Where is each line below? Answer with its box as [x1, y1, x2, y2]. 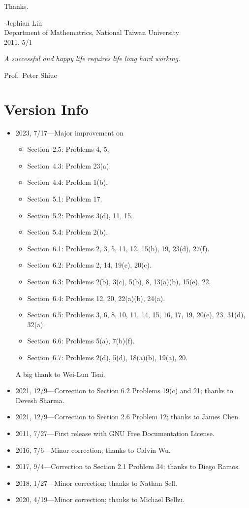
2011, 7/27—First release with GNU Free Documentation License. [15, 428, 215, 438]
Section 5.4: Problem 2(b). [27, 227, 108, 237]
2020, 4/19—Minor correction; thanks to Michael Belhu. [15, 494, 185, 505]
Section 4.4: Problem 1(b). [27, 177, 108, 187]
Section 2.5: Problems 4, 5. [27, 144, 109, 154]
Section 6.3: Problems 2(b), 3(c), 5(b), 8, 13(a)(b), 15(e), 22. [27, 276, 211, 287]
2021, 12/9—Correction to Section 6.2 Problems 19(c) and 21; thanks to [15, 385, 233, 396]
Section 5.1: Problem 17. [27, 194, 102, 204]
